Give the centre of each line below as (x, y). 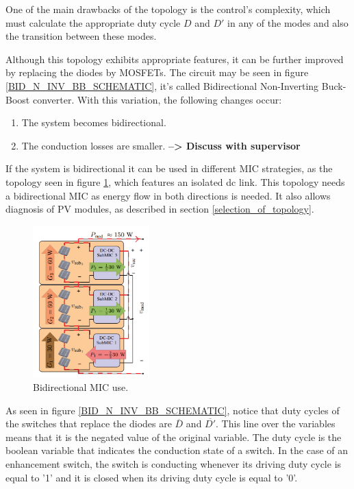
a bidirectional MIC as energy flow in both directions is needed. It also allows (168, 195)
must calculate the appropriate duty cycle (93, 22)
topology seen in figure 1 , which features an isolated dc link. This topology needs (175, 181)
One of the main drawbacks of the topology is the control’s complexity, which (168, 9)
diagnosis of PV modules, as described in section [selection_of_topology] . (160, 209)
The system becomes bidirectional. (94, 122)
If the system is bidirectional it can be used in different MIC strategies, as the (169, 168)
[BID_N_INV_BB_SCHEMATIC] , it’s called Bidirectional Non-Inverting (162, 85)
